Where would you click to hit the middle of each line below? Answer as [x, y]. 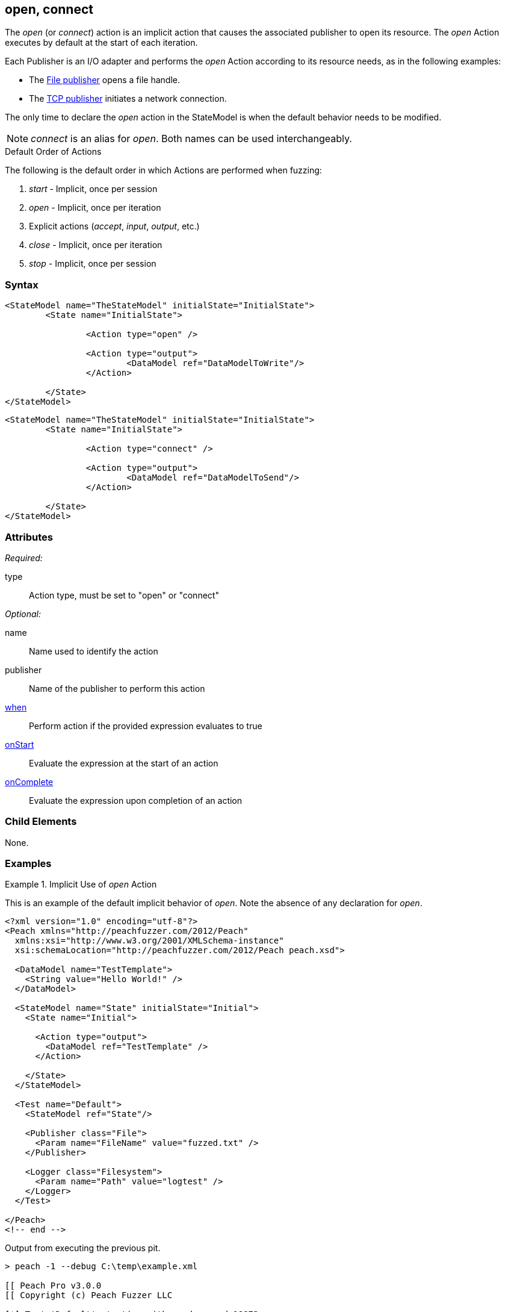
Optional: [23, 614]
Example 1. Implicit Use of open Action [81, 885]
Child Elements [41, 822]
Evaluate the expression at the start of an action [124, 763]
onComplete [29, 782]
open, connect [49, 9]
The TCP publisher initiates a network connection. [128, 99]
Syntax [22, 284]
